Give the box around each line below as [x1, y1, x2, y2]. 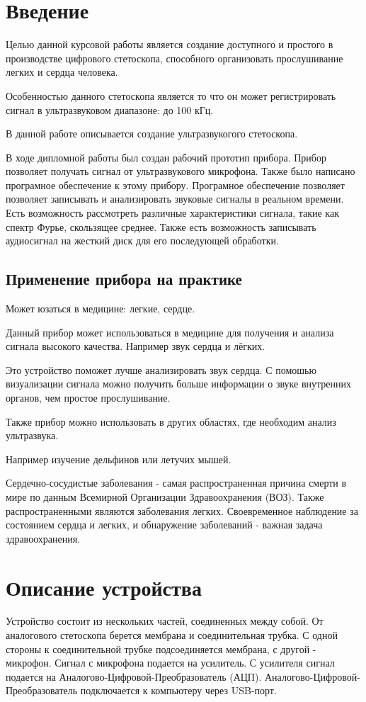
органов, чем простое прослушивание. [6, 390, 171, 405]
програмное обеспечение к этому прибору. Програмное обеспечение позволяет [6, 177, 345, 192]
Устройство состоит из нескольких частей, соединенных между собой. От [6, 613, 324, 628]
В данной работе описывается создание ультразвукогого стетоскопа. [6, 126, 298, 141]
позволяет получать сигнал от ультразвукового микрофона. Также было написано [6, 164, 355, 179]
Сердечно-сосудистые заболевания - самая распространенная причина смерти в [6, 475, 347, 490]
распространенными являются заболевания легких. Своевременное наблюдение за [6, 503, 358, 518]
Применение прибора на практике [6, 268, 242, 290]
